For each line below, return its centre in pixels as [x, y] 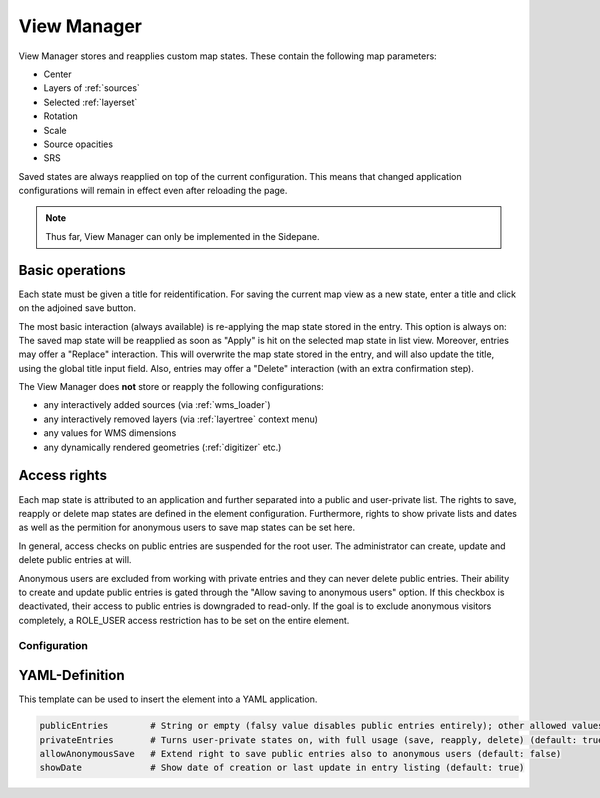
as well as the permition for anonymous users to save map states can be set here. [187, 527]
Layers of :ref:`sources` [91, 88]
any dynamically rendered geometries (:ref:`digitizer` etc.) [162, 447]
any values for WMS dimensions [110, 433]
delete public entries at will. [75, 560]
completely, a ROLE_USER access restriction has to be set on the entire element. [184, 620]
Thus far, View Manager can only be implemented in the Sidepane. [182, 236]
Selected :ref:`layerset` [90, 102]
